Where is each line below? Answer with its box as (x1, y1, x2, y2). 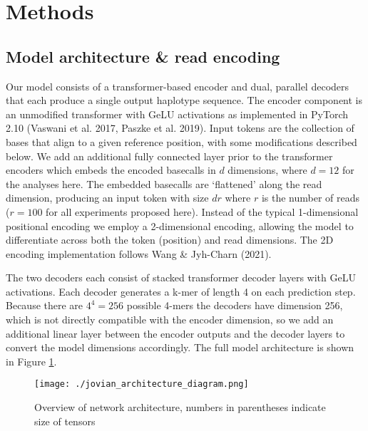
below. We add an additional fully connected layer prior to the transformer (6, 148, 333, 163)
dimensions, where (228, 162, 307, 177)
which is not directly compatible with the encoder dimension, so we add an (6, 312, 334, 327)
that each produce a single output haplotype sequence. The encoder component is (6, 93, 363, 108)
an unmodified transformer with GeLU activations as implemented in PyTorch (6, 106, 349, 121)
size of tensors (34, 413, 96, 428)
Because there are (6, 298, 83, 313)
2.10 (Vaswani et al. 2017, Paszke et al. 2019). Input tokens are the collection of (6, 120, 354, 135)
